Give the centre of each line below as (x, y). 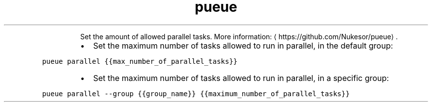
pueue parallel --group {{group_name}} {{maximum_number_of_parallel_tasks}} (196, 93)
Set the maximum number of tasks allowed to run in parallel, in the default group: (243, 45)
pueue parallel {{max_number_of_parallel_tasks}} (140, 61)
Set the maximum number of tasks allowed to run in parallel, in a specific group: (241, 78)
